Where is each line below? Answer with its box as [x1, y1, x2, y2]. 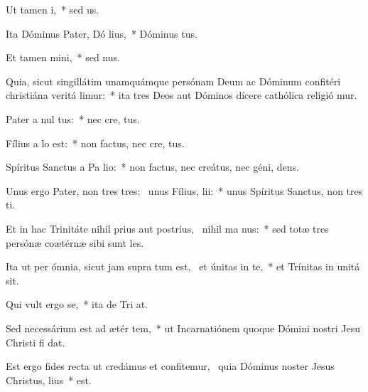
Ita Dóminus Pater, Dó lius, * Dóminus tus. [6, 26, 197, 41]
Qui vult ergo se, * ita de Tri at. [6, 297, 148, 312]
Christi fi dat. [6, 334, 65, 349]
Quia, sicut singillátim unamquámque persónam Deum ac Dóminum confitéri [6, 73, 341, 88]
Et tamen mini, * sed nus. [6, 50, 120, 65]
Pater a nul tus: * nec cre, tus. [6, 111, 140, 126]
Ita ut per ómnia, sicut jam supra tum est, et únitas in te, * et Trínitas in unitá [6, 259, 360, 274]
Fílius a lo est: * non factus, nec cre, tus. [6, 135, 185, 150]
